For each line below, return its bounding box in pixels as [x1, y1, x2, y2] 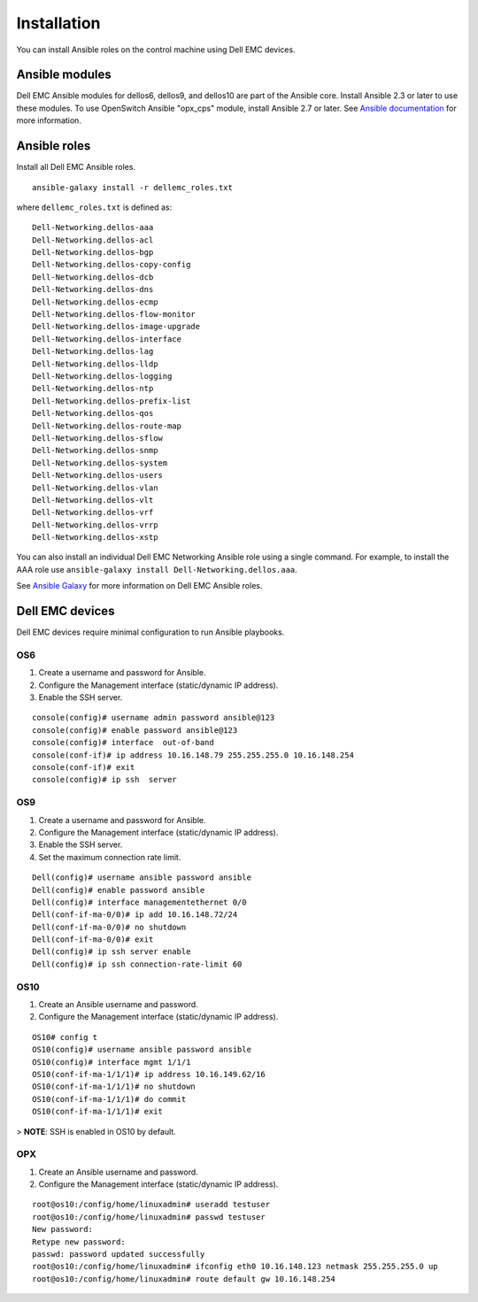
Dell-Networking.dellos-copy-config [32, 259, 191, 270]
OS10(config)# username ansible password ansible [32, 1044, 252, 1055]
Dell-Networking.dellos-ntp [32, 383, 154, 394]
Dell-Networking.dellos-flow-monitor [32, 310, 197, 320]
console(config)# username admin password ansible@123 [32, 713, 275, 723]
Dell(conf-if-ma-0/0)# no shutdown [32, 921, 187, 932]
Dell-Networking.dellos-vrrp [32, 520, 158, 530]
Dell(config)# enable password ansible [32, 885, 205, 895]
